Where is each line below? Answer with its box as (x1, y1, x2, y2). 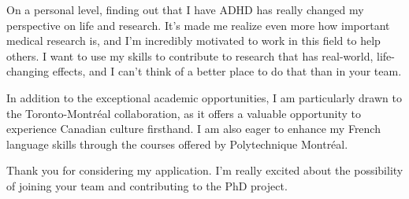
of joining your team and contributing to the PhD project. (6, 177, 288, 193)
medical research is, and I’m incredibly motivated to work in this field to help (6, 32, 381, 49)
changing (6, 63, 50, 79)
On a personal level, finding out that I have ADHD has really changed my (6, 2, 364, 17)
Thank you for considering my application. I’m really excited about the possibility (6, 162, 403, 179)
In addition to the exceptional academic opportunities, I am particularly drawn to (6, 89, 402, 105)
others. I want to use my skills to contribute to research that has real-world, (6, 47, 374, 64)
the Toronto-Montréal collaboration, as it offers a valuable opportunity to (6, 105, 361, 121)
